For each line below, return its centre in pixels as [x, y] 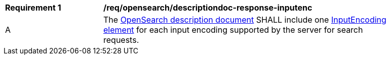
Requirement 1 [33, 8]
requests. [121, 40]
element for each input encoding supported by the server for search [233, 30]
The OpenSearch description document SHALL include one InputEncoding [245, 20]
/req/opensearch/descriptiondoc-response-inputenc [208, 8]
